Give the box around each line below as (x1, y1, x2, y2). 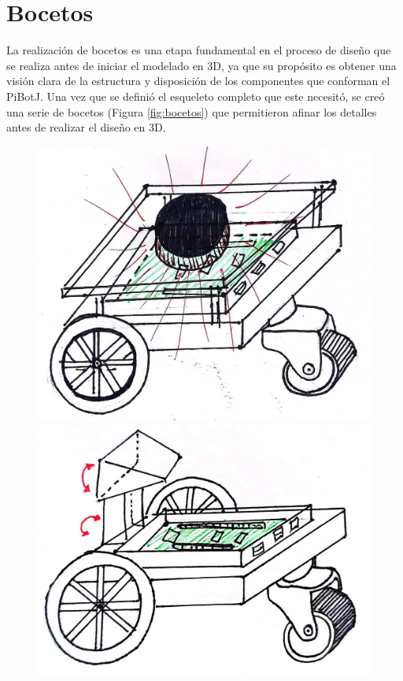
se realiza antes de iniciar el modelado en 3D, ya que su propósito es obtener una (6, 57, 397, 73)
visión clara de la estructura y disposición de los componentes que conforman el (6, 72, 390, 89)
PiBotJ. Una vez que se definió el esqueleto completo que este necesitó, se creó (6, 87, 385, 104)
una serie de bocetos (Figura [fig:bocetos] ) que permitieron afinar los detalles (6, 103, 377, 120)
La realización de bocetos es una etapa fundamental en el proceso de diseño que (6, 42, 391, 58)
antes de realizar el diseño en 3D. (6, 119, 166, 135)
